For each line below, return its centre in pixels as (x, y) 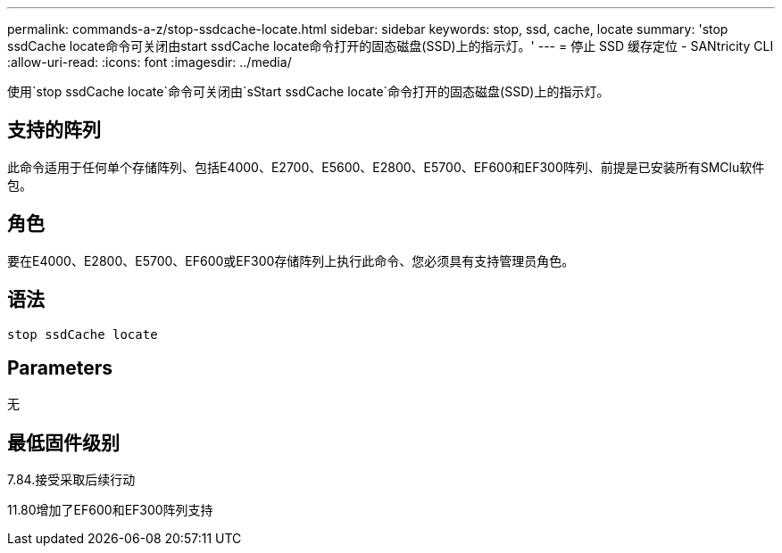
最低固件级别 (63, 442)
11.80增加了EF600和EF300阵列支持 (110, 510)
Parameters (60, 367)
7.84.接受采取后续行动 (71, 480)
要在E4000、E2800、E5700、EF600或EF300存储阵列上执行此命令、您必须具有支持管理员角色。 (291, 260)
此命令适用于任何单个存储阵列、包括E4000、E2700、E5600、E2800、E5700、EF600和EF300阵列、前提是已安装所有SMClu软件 (386, 167)
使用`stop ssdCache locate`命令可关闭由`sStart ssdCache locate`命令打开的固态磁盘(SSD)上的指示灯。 (308, 91)
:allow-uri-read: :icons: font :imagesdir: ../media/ (150, 62)
